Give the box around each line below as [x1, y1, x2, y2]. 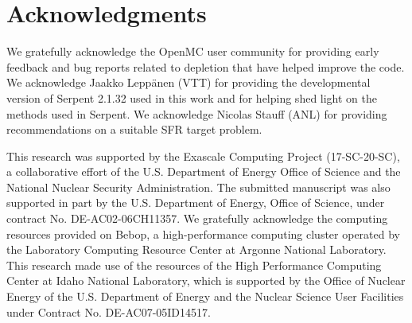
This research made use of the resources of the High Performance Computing [6, 256, 382, 273]
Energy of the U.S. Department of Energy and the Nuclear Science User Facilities [6, 288, 404, 305]
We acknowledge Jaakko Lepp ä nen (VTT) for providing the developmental [6, 74, 371, 91]
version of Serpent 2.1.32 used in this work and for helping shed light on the [6, 89, 378, 106]
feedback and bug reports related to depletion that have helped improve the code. [6, 58, 405, 75]
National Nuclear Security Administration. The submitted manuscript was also [6, 178, 391, 195]
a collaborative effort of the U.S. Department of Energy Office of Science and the [6, 163, 401, 180]
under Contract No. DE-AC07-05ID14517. [6, 303, 211, 320]
